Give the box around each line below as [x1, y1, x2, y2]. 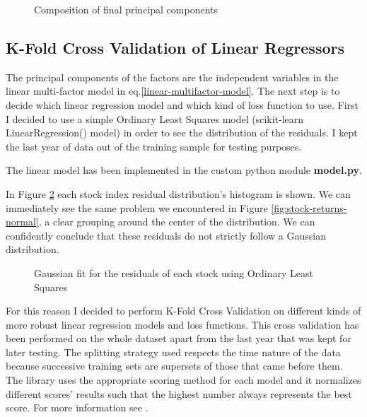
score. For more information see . [6, 400, 148, 415]
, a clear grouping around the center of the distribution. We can [38, 214, 315, 229]
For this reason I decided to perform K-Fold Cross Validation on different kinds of [6, 303, 361, 318]
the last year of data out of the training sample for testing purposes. [6, 139, 302, 153]
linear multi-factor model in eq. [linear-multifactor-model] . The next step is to [6, 83, 340, 98]
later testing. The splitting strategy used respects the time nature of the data [6, 344, 341, 359]
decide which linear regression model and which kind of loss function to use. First [6, 97, 359, 112]
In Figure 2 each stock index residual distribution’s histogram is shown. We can [6, 186, 351, 201]
